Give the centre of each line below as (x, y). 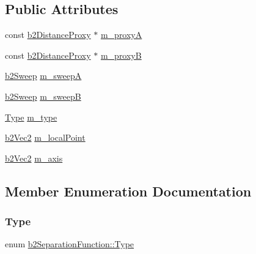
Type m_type (31, 117)
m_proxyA (121, 35)
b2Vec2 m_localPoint (45, 137)
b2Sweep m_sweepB (43, 96)
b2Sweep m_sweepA (43, 76)
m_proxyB (121, 55)
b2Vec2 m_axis (34, 158)
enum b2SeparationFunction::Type (70, 244)
